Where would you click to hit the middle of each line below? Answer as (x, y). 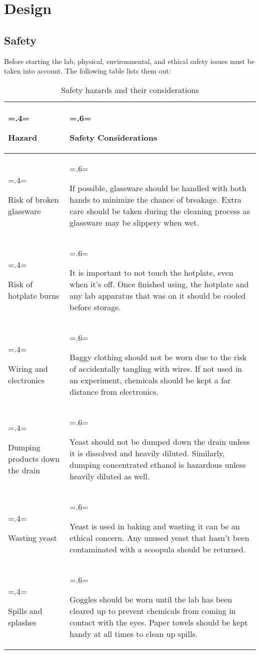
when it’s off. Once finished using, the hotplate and (159, 284)
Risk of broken (33, 199)
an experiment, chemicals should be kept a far (150, 380)
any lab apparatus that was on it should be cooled (158, 295)
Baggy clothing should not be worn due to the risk (158, 357)
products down (34, 459)
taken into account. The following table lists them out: (87, 71)
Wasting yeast (32, 537)
